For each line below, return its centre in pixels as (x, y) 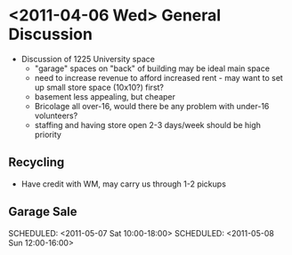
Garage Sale (43, 212)
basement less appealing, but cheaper (105, 96)
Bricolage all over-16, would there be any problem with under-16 (152, 106)
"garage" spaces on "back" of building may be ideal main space (152, 68)
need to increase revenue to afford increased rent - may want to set (159, 77)
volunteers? (56, 116)
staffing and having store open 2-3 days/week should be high (148, 124)
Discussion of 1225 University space (88, 59)
